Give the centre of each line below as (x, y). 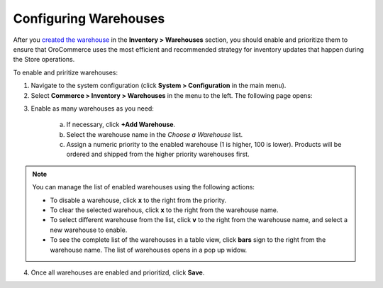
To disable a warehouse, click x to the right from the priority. (138, 200)
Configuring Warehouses (89, 18)
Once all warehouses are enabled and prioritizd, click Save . (118, 272)
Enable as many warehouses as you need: (92, 108)
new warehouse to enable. (89, 230)
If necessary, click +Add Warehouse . (121, 125)
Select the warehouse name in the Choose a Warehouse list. (155, 134)
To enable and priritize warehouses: (66, 72)
